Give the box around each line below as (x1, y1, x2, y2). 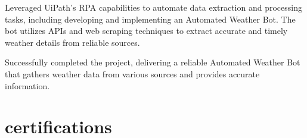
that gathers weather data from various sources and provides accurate (5, 67, 260, 80)
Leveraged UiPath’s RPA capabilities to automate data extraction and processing (5, 1, 302, 13)
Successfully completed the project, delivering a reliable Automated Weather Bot (5, 56, 300, 68)
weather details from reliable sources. (5, 36, 140, 48)
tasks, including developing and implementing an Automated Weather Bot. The (5, 12, 296, 25)
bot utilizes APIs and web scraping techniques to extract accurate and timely (5, 24, 288, 37)
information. (5, 79, 50, 92)
